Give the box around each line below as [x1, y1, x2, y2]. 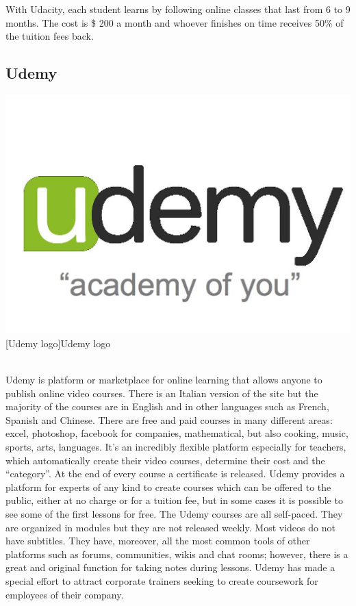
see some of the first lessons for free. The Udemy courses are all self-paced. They [5, 507, 343, 521]
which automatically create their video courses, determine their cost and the [5, 453, 325, 467]
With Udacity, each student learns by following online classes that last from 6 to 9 [5, 2, 351, 16]
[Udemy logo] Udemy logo [5, 336, 111, 350]
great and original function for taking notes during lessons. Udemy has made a [5, 560, 335, 575]
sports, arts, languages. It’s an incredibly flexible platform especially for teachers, [5, 440, 346, 454]
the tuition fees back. [5, 29, 94, 43]
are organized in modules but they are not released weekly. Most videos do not [5, 520, 335, 534]
